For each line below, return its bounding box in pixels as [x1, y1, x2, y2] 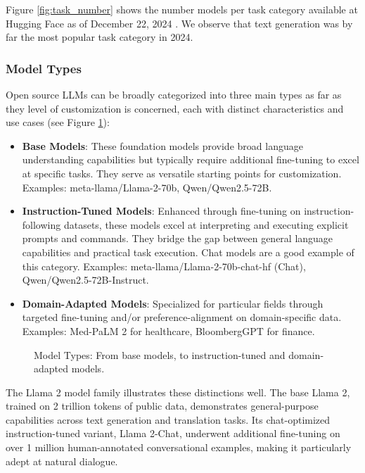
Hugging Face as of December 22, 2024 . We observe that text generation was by [6, 15, 353, 30]
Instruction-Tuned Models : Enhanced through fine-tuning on [22, 203, 301, 218]
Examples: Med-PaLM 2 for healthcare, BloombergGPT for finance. [22, 323, 315, 338]
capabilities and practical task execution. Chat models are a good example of [22, 244, 354, 259]
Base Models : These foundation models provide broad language [22, 138, 303, 153]
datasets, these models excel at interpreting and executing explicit [63, 217, 349, 232]
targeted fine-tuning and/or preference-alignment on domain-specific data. [22, 310, 342, 324]
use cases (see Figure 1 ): [6, 115, 110, 130]
